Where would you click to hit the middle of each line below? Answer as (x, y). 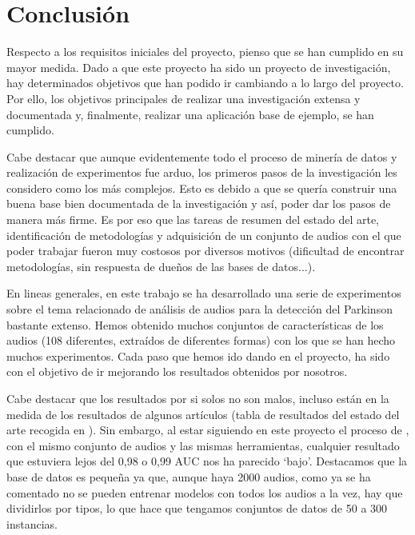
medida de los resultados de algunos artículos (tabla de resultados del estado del (203, 414)
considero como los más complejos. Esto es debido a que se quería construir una (202, 188)
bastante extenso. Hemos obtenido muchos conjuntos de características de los (195, 324)
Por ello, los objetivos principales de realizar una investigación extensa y (184, 98)
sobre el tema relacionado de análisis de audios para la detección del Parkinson (200, 309)
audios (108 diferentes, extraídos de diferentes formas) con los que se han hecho (201, 340)
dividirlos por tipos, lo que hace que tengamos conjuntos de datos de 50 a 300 (197, 508)
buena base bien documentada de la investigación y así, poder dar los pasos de (199, 204)
